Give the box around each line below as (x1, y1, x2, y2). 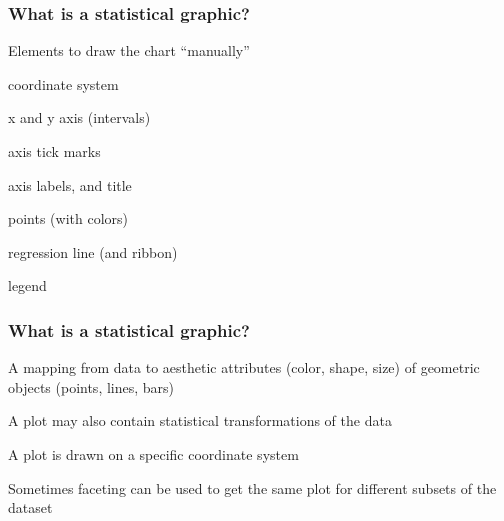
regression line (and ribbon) (8, 241, 178, 262)
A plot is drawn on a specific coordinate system (8, 443, 299, 464)
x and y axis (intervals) (8, 107, 151, 128)
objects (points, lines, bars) (8, 376, 175, 397)
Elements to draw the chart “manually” (8, 40, 250, 61)
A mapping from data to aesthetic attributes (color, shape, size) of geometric (8, 357, 480, 378)
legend (8, 275, 47, 296)
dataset (8, 497, 53, 518)
